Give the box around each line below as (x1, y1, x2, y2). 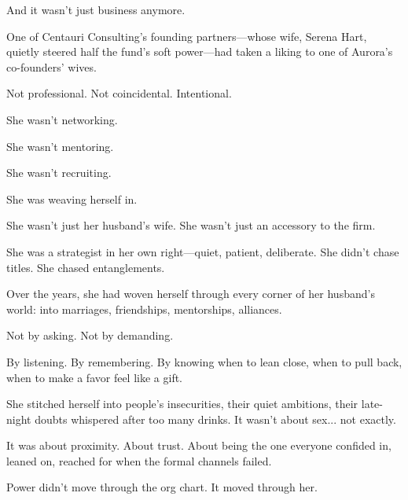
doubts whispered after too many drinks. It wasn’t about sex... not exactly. (35, 410, 396, 427)
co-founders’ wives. (6, 58, 97, 75)
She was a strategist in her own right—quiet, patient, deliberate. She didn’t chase (6, 243, 399, 259)
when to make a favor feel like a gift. (6, 369, 183, 385)
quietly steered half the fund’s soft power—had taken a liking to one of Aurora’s (6, 43, 393, 60)
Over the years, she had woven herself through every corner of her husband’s (6, 285, 375, 302)
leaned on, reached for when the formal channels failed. (6, 452, 272, 469)
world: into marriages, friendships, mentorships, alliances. (6, 300, 282, 317)
